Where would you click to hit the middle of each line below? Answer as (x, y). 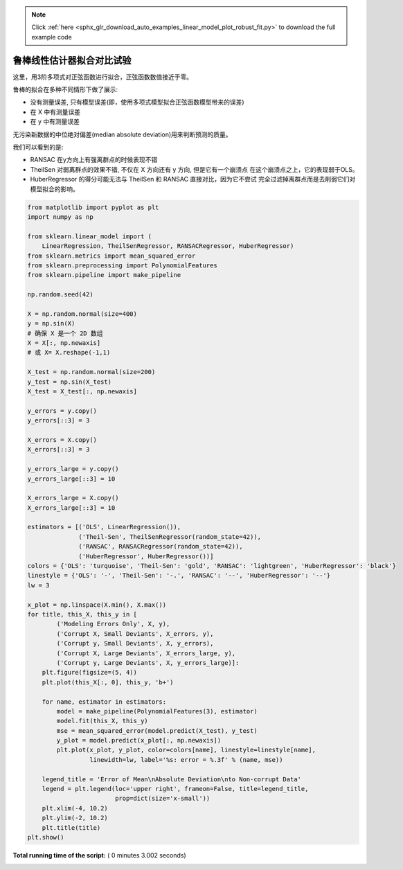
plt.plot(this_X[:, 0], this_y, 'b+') (108, 682)
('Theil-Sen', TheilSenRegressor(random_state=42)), (170, 536)
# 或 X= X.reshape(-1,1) (69, 353)
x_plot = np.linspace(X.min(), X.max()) (97, 605)
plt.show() (46, 837)
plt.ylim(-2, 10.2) (75, 818)
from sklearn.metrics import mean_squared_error (111, 256)
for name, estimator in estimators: (104, 702)
